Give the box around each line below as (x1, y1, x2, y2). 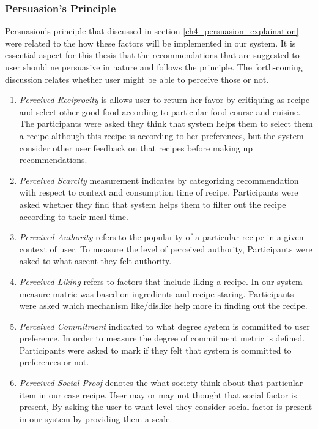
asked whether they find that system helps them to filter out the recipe (19, 197, 286, 210)
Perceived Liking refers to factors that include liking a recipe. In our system (19, 275, 303, 287)
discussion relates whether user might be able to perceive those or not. (5, 72, 269, 85)
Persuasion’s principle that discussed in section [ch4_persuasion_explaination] (5, 25, 299, 37)
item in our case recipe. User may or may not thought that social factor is (19, 388, 297, 401)
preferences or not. (19, 355, 89, 368)
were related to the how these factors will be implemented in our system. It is (5, 36, 296, 49)
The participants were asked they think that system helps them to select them (19, 117, 313, 130)
